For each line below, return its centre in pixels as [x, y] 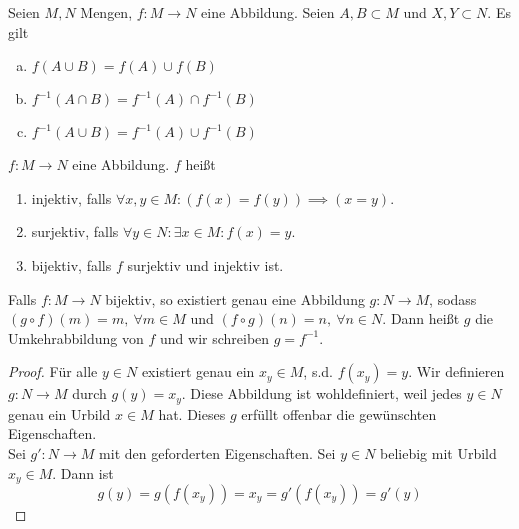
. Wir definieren [456, 371]
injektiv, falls [71, 197]
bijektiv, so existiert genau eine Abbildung [235, 298]
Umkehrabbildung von [76, 337]
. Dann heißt [421, 318]
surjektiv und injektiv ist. [205, 264]
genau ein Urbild [59, 413]
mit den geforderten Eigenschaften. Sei [217, 452]
